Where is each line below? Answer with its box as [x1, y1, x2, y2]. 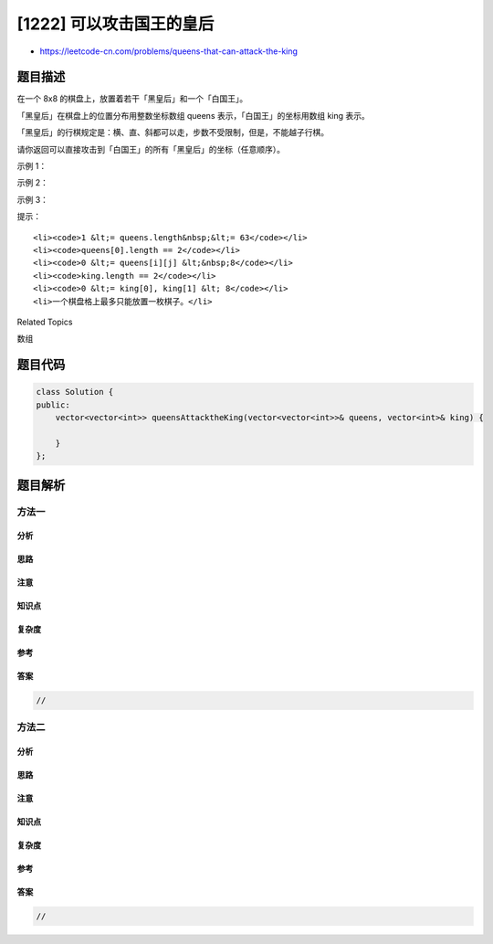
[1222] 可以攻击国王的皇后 [16, 14, 215, 34]
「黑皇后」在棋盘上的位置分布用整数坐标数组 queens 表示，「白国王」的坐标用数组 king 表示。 [16, 110, 370, 121]
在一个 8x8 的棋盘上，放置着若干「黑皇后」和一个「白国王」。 [16, 93, 248, 104]
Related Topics [16, 316, 73, 327]
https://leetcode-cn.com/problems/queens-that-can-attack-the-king [39, 46, 299, 57]
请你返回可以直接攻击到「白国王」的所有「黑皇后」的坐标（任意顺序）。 [16, 143, 285, 154]
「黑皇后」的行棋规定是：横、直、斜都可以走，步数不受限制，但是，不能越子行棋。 [16, 127, 329, 138]
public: [36, 399, 70, 410]
